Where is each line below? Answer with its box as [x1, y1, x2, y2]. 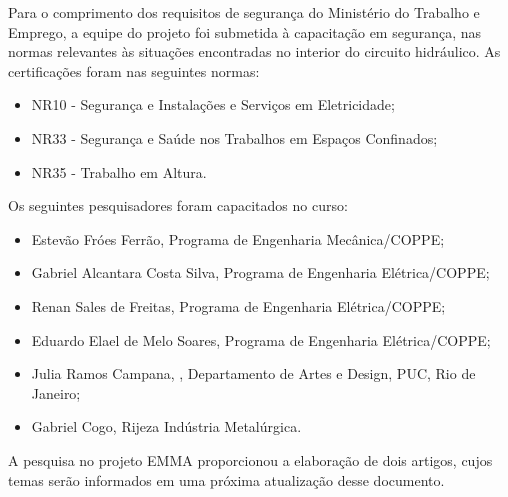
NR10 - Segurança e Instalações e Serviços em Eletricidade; [31, 94, 395, 115]
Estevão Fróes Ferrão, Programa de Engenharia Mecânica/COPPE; [31, 228, 445, 249]
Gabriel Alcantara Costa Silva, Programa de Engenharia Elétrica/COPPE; [31, 262, 490, 283]
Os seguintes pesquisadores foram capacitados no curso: [8, 195, 348, 216]
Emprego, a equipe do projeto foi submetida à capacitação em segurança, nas [8, 21, 482, 42]
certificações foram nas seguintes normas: [8, 60, 260, 81]
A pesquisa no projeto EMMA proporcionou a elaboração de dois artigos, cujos [8, 449, 493, 470]
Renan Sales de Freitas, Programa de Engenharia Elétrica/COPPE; [31, 295, 446, 316]
